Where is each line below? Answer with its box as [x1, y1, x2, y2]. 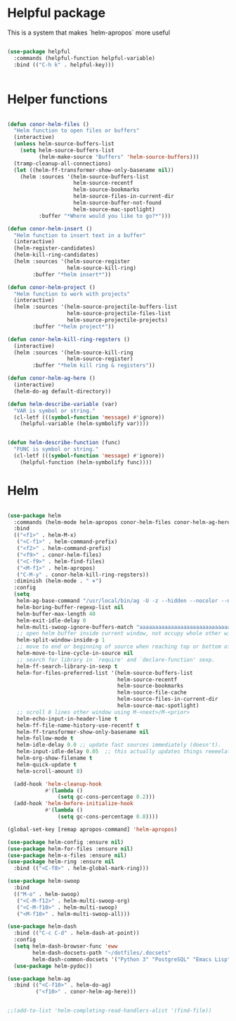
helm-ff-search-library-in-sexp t [16, 663, 118, 670]
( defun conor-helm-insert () [7, 225, 93, 232]
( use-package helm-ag [7, 975, 71, 982]
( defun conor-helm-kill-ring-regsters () [7, 336, 131, 343]
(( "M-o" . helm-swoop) [13, 891, 80, 898]
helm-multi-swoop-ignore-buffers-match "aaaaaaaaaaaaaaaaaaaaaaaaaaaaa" [16, 623, 234, 630]
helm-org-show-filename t [16, 754, 93, 762]
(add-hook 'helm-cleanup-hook [13, 781, 102, 788]
